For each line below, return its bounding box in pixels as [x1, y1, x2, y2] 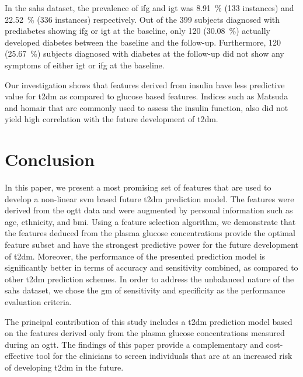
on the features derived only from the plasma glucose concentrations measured [5, 327, 285, 339]
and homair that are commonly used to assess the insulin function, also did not [5, 101, 288, 113]
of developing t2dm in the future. [5, 361, 124, 373]
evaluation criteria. [5, 296, 72, 307]
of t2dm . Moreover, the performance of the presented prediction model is [5, 250, 266, 262]
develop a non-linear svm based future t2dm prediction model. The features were [5, 192, 294, 205]
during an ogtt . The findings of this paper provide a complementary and [5, 338, 263, 350]
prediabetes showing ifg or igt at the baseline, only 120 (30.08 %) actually [5, 25, 270, 37]
